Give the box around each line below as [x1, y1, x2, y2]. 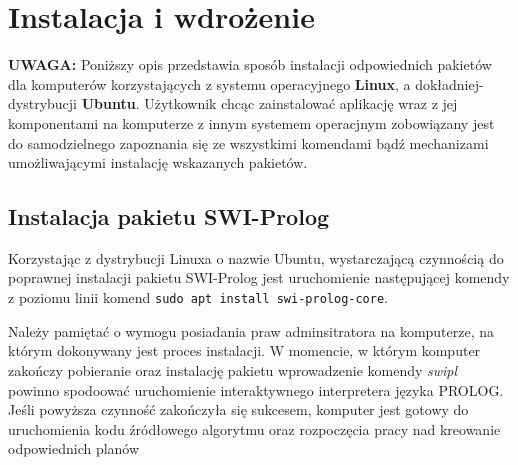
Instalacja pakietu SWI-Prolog [8, 201, 330, 232]
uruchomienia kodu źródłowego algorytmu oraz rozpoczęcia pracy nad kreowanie [8, 418, 501, 439]
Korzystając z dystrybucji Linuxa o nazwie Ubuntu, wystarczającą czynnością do [8, 247, 504, 268]
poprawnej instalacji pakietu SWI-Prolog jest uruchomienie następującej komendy [8, 267, 510, 288]
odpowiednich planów [8, 438, 140, 459]
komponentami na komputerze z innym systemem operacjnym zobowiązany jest [8, 112, 495, 133]
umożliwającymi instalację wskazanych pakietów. [8, 152, 308, 173]
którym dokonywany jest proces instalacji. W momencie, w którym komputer [8, 340, 481, 361]
